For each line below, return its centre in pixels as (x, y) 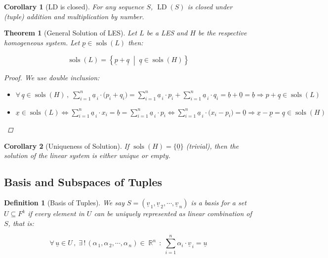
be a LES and (167, 33)
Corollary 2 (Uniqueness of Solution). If (67, 145)
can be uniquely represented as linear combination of (173, 213)
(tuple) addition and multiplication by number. (74, 16)
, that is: (21, 223)
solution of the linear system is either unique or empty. (87, 155)
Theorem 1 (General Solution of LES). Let (71, 33)
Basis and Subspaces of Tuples (83, 182)
